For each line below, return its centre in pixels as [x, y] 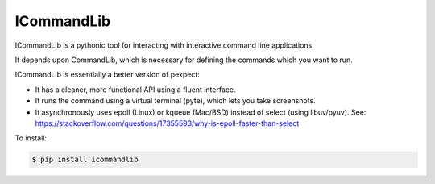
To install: [31, 138]
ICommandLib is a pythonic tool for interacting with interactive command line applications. [164, 45]
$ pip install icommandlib [85, 160]
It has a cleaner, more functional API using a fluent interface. [135, 90]
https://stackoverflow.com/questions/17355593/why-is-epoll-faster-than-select [167, 123]
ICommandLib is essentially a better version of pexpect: [108, 75]
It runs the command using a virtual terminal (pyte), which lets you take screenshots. [175, 101]
